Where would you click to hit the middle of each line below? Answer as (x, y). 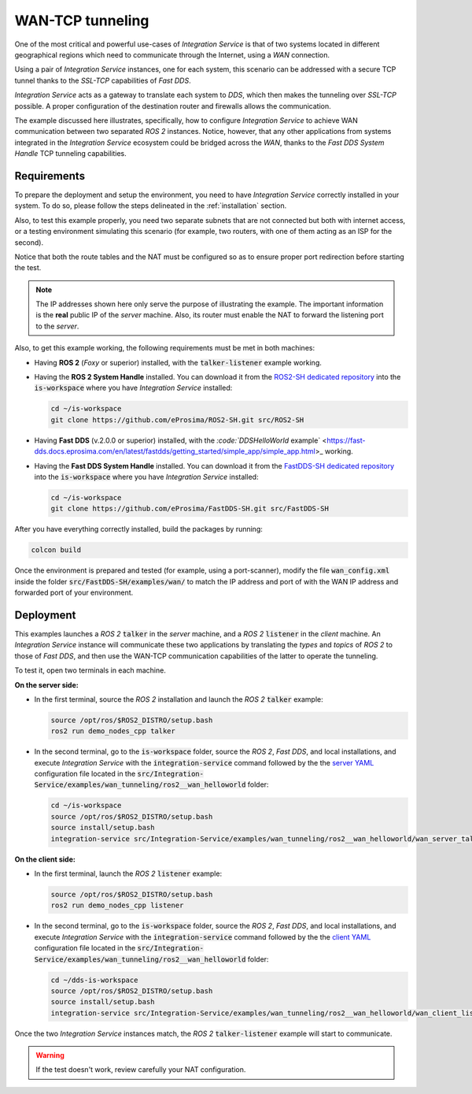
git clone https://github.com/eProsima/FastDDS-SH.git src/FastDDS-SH (190, 509)
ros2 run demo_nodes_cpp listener (117, 905)
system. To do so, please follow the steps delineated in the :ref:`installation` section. (151, 206)
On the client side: (45, 859)
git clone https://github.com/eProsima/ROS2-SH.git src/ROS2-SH (177, 420)
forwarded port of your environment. (74, 593)
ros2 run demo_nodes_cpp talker (113, 731)
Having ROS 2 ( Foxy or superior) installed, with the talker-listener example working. (178, 362)
